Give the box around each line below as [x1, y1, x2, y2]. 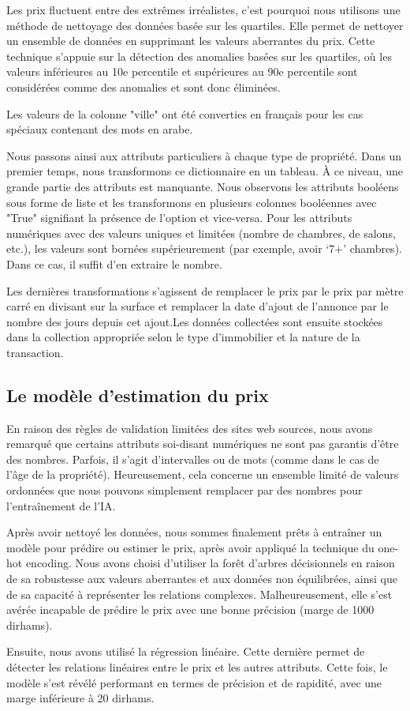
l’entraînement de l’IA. [6, 497, 116, 513]
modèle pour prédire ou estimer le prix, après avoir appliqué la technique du [6, 539, 375, 555]
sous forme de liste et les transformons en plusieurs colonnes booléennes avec [6, 194, 377, 210]
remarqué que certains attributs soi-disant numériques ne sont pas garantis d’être [6, 435, 399, 452]
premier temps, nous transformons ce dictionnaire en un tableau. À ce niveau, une [6, 163, 403, 179]
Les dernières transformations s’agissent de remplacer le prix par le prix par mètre [6, 282, 404, 299]
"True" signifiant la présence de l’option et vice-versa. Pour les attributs [6, 209, 352, 226]
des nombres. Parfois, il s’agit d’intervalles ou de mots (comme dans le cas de [6, 450, 379, 467]
